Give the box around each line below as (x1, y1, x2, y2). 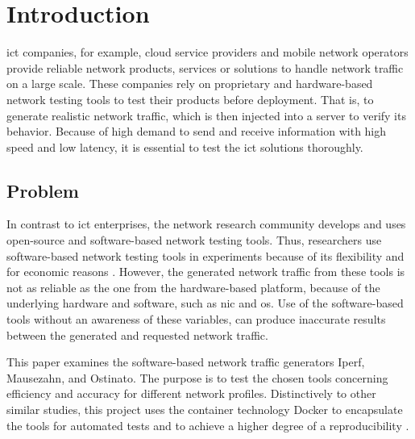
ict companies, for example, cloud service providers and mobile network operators (6, 44, 409, 61)
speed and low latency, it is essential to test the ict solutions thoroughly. (6, 138, 363, 155)
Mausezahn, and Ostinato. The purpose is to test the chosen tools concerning (6, 369, 388, 386)
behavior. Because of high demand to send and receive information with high (6, 123, 387, 140)
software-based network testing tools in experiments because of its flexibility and (6, 247, 405, 264)
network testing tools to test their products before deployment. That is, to (6, 90, 374, 107)
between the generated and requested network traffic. (6, 326, 268, 343)
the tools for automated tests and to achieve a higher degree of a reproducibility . (6, 416, 409, 433)
